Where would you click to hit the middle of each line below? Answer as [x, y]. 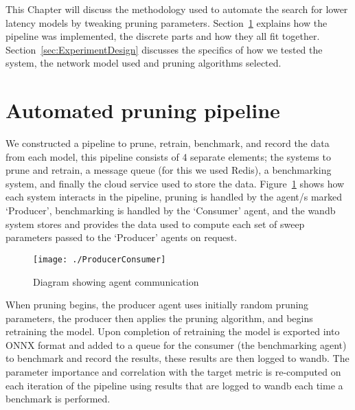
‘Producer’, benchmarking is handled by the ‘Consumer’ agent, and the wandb [171, 210]
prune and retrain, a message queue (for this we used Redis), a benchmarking [169, 170]
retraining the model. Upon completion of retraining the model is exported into [173, 331]
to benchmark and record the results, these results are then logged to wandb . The [177, 358]
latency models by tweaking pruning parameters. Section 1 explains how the [167, 22]
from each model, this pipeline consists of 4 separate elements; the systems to [168, 156]
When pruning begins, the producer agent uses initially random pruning [157, 305]
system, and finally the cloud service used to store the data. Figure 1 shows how [175, 183]
